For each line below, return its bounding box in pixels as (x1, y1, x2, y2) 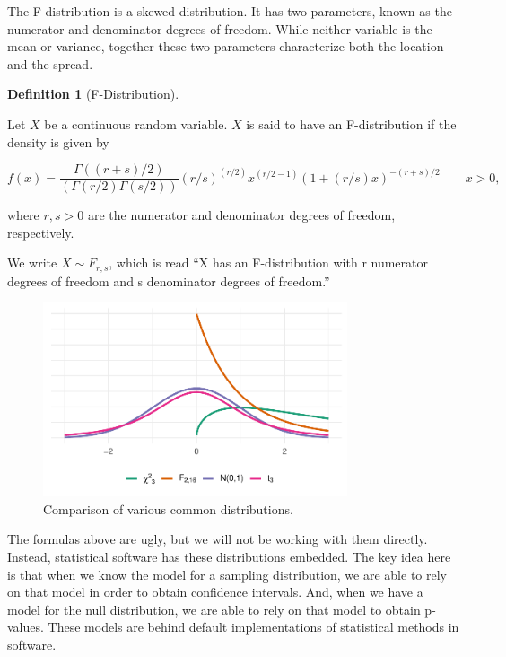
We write (7, 253, 57, 272)
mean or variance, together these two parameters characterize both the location (7, 37, 444, 56)
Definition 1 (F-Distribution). (7, 84, 179, 103)
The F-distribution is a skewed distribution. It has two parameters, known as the (7, 2, 452, 20)
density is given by (7, 132, 109, 151)
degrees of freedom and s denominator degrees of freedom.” (7, 271, 330, 290)
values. (7, 618, 44, 636)
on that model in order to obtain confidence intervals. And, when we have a (7, 583, 423, 601)
